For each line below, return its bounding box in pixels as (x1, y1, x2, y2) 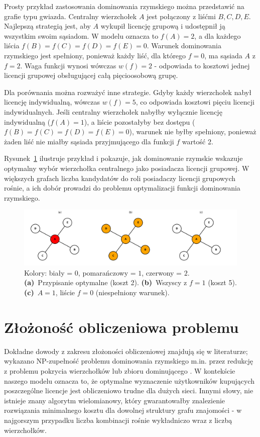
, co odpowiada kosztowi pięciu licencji (136, 97, 254, 107)
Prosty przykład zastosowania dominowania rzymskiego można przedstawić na (4, 1, 244, 11)
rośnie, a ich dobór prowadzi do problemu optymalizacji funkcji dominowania (4, 183, 240, 193)
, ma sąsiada (204, 50, 242, 60)
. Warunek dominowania (147, 40, 221, 51)
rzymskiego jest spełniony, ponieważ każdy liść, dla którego (4, 50, 186, 60)
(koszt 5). (208, 277, 237, 288)
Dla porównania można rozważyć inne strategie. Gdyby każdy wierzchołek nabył (4, 86, 251, 97)
